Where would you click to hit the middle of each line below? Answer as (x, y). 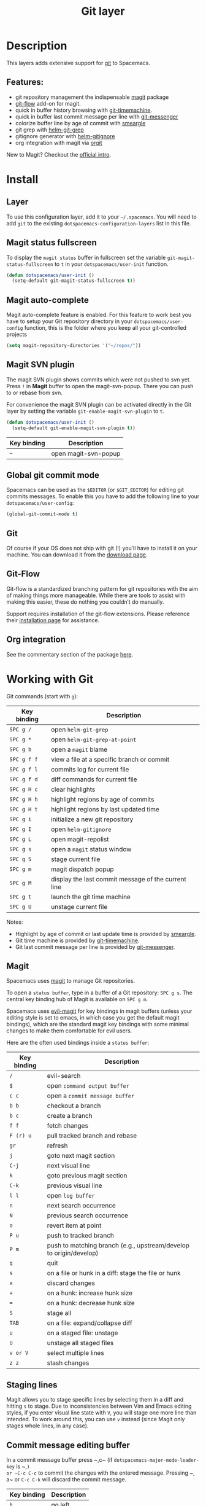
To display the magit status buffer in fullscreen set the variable (86, 257)
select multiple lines (75, 1353)
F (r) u (21, 1136)
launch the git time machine (91, 897)
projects (17, 334)
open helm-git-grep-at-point (94, 739)
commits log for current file (90, 769)
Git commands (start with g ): (42, 696)
